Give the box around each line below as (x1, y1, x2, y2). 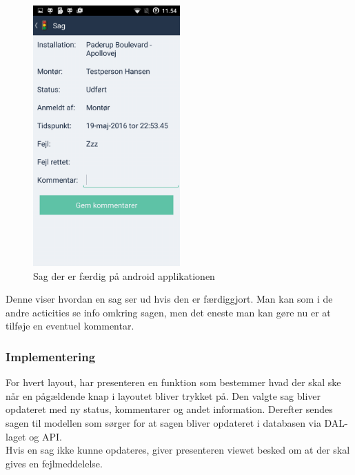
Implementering (6, 347, 96, 365)
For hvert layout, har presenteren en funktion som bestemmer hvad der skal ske (6, 375, 341, 390)
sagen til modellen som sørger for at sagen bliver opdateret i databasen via (6, 415, 321, 429)
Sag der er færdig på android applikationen (33, 268, 215, 283)
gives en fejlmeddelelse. (6, 456, 103, 470)
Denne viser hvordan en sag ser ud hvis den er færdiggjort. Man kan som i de (6, 292, 333, 306)
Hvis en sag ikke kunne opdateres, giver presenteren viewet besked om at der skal (6, 443, 350, 457)
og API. (29, 429, 62, 443)
